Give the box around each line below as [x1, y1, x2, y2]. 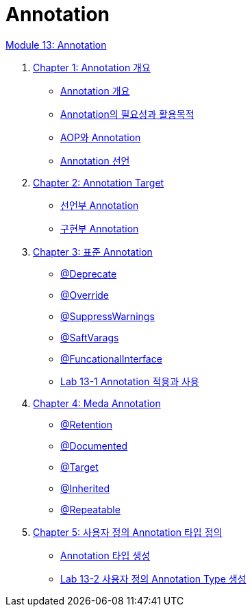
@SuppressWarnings [60, 310, 155, 322]
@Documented [60, 439, 128, 452]
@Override [60, 289, 110, 301]
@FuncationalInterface [60, 352, 162, 365]
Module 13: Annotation [5, 38, 107, 51]
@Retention [60, 418, 113, 430]
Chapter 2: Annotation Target [33, 176, 164, 188]
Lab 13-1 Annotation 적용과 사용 [60, 375, 199, 387]
